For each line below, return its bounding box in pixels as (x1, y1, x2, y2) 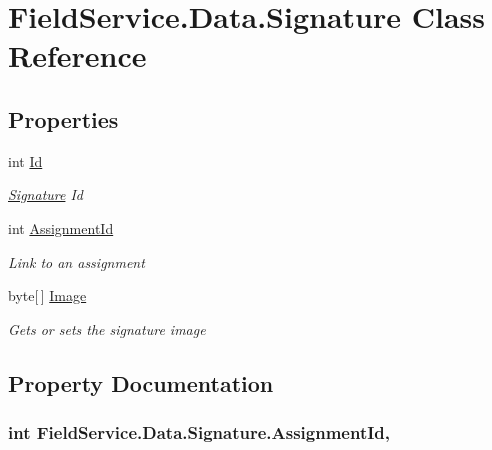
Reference (8, 35, 147, 76)
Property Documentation (8, 367, 274, 398)
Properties (8, 103, 119, 134)
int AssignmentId (8, 217, 114, 238)
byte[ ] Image (8, 285, 87, 306)
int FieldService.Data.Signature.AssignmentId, (8, 420, 391, 445)
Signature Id (8, 184, 84, 205)
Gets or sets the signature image (8, 318, 206, 339)
